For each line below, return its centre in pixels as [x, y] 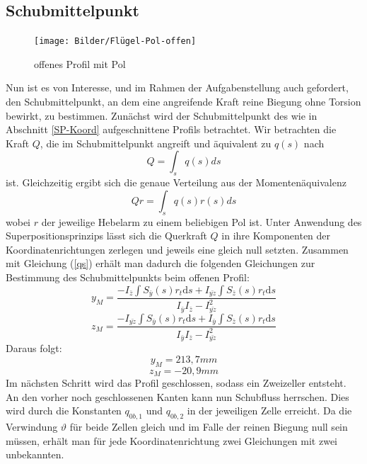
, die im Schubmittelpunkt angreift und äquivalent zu [156, 143]
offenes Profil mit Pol [80, 63]
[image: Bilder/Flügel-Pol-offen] [115, 41]
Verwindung [32, 426]
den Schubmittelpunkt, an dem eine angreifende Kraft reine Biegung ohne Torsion [183, 102]
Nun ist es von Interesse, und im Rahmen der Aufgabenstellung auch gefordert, [177, 87]
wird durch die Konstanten [64, 411]
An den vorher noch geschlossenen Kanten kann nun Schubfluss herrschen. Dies [177, 396]
